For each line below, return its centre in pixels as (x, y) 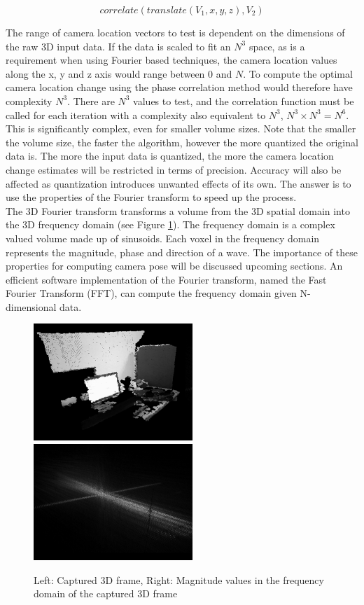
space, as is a (277, 46)
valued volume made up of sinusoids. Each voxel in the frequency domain (163, 238)
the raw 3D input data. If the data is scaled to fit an (118, 46)
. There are (91, 100)
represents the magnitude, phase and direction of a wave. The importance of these (182, 252)
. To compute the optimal (298, 73)
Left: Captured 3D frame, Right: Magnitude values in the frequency (179, 579)
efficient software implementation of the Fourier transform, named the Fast (166, 279)
